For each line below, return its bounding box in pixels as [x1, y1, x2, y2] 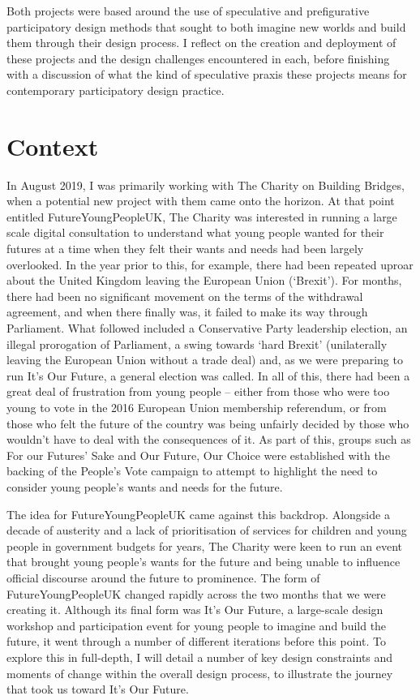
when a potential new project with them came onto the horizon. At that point [6, 192, 395, 209]
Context [6, 129, 99, 162]
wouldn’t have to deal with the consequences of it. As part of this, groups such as [6, 431, 411, 448]
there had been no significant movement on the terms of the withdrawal [6, 287, 363, 304]
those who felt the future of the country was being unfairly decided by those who [6, 414, 409, 432]
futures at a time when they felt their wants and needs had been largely [6, 240, 364, 257]
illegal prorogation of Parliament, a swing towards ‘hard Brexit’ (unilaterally [6, 335, 388, 352]
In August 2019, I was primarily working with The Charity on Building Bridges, [6, 176, 405, 193]
